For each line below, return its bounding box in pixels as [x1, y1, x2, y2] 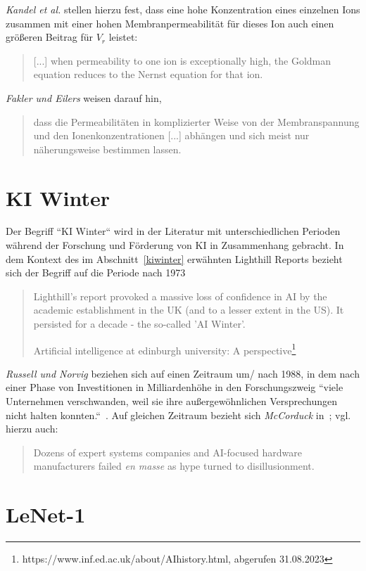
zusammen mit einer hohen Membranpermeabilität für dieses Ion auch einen [6, 15, 334, 30]
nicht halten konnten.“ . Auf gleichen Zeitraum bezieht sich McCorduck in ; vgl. [6, 407, 351, 422]
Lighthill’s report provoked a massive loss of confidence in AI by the [33, 288, 327, 303]
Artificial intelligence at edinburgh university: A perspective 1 [33, 340, 296, 357]
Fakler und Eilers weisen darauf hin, [6, 90, 162, 105]
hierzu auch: [6, 421, 58, 436]
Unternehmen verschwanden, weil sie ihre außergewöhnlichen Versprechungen [6, 394, 337, 409]
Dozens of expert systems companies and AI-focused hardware [33, 444, 302, 459]
